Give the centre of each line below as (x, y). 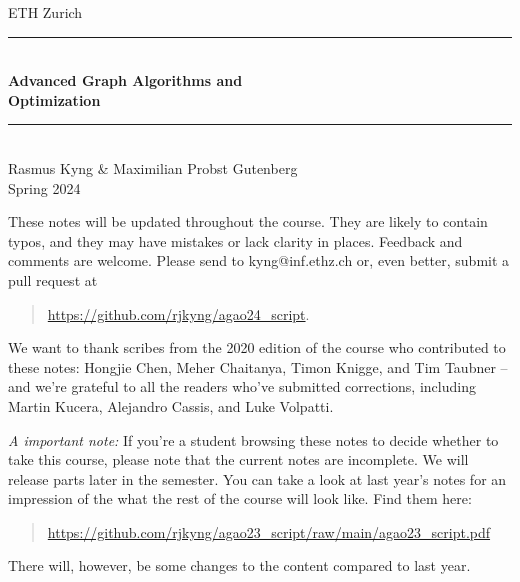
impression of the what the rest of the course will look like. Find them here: (240, 498)
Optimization (54, 99)
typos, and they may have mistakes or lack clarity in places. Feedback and (235, 240)
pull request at (53, 279)
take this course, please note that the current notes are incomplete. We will (238, 459)
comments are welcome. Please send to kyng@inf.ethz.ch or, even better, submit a (259, 260)
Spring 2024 (44, 187)
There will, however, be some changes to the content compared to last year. (239, 565)
